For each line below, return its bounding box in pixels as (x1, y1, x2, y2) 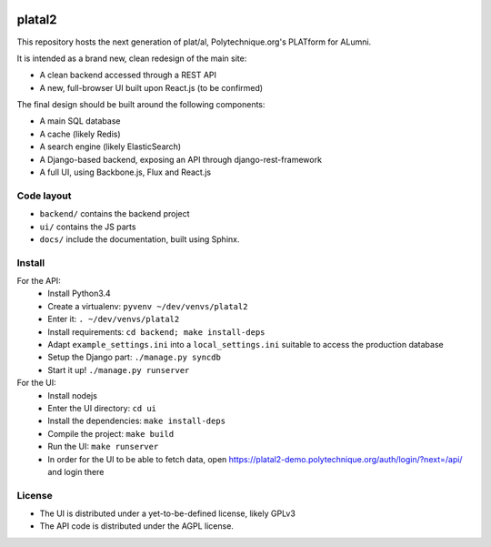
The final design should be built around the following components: (16, 99, 266, 110)
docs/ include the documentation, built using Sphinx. (39, 233, 240, 245)
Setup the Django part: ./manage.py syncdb (47, 351, 222, 363)
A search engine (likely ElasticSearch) (39, 141, 182, 152)
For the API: (16, 276, 61, 287)
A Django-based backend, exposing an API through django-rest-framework (39, 154, 323, 165)
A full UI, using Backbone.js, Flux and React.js (39, 167, 212, 177)
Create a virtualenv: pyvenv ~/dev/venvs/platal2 (47, 300, 248, 311)
